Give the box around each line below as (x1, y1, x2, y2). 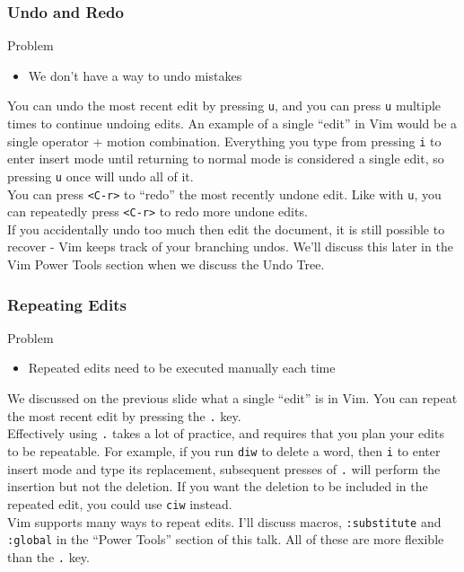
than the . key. (7, 547, 90, 566)
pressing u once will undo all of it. (7, 166, 194, 185)
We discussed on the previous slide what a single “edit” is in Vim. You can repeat (7, 389, 458, 408)
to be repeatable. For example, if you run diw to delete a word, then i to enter (7, 441, 441, 460)
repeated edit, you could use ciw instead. (7, 494, 232, 513)
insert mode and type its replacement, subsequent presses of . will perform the (7, 459, 441, 478)
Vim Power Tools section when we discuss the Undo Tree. (7, 255, 325, 274)
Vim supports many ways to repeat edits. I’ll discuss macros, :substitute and (7, 512, 442, 531)
